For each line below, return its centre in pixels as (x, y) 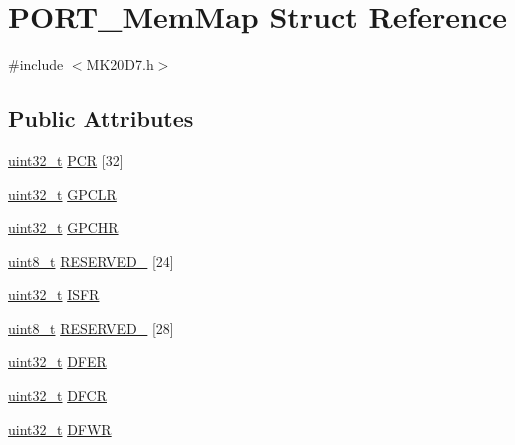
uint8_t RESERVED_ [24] (91, 260)
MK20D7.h (120, 64)
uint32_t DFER (57, 361)
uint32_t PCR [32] (66, 159)
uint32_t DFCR (57, 395)
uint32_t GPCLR (62, 193)
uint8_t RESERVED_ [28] (91, 327)
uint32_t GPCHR (63, 227)
